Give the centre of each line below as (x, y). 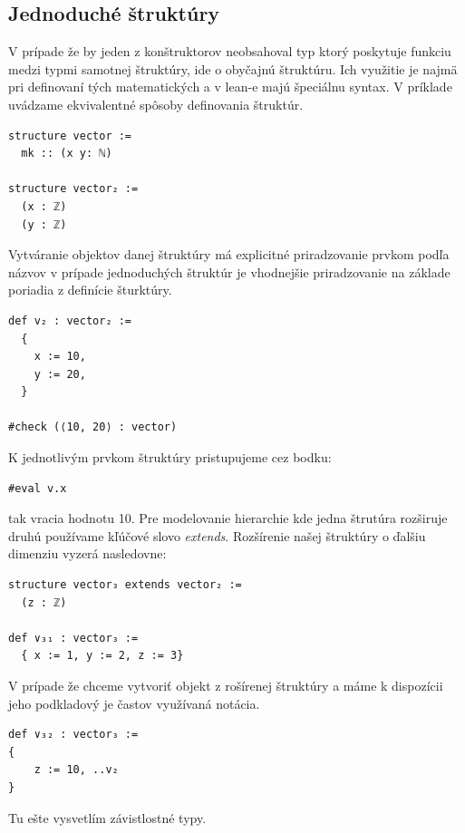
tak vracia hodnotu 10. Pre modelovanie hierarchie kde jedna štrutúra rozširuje (228, 518)
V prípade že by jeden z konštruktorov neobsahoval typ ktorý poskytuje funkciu (230, 51)
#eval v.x (38, 488)
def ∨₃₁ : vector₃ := (73, 638)
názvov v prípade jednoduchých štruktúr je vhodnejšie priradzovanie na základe (229, 271)
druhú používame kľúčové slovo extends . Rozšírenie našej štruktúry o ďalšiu (217, 535)
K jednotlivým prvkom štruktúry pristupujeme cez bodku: (170, 457)
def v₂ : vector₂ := (70, 320)
